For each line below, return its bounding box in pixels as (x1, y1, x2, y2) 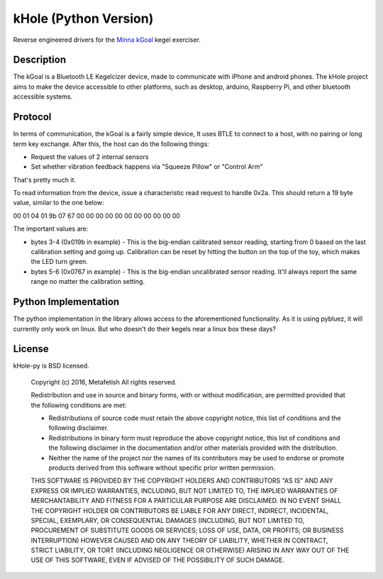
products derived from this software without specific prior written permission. (48, 463, 276, 472)
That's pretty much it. (13, 175, 77, 184)
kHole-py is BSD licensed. (13, 362, 89, 370)
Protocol (13, 111, 52, 123)
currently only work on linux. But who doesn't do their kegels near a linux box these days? (13, 324, 277, 333)
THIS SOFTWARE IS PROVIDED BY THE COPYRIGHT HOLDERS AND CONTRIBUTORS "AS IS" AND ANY (30, 476, 333, 485)
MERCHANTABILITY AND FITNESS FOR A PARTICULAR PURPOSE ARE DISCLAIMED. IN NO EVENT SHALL (30, 497, 342, 505)
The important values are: (13, 224, 89, 233)
